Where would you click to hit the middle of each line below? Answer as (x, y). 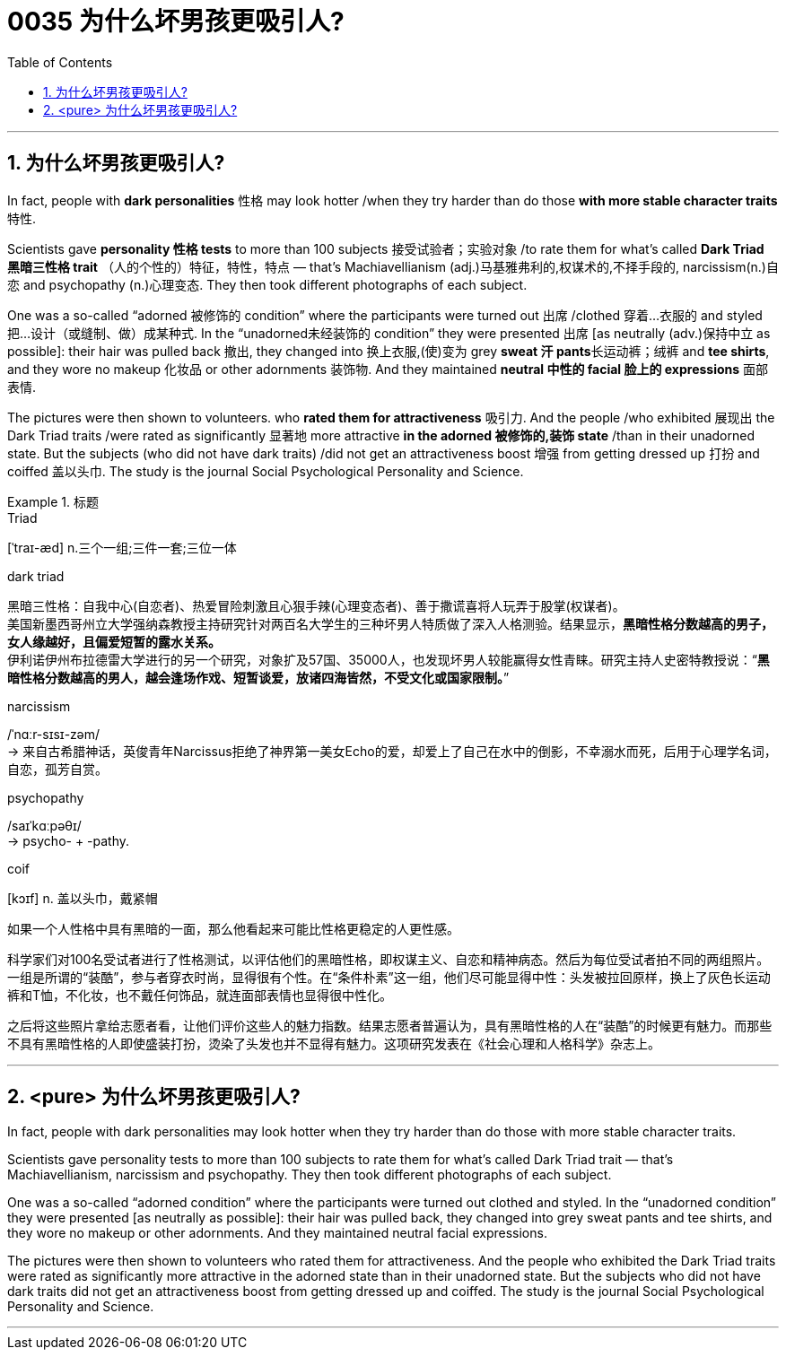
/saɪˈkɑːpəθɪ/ (44, 825)
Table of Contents (60, 62)
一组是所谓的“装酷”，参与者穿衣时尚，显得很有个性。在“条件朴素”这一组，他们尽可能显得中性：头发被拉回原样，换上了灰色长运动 (389, 977)
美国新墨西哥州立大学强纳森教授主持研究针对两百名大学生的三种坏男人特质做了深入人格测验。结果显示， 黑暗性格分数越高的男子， (390, 623)
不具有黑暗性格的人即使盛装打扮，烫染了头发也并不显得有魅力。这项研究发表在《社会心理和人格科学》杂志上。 (334, 1043)
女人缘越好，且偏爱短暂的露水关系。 (114, 641)
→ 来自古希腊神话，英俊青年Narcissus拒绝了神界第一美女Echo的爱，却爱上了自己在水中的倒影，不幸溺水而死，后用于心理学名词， (392, 751)
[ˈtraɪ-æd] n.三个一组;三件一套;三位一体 (122, 547)
